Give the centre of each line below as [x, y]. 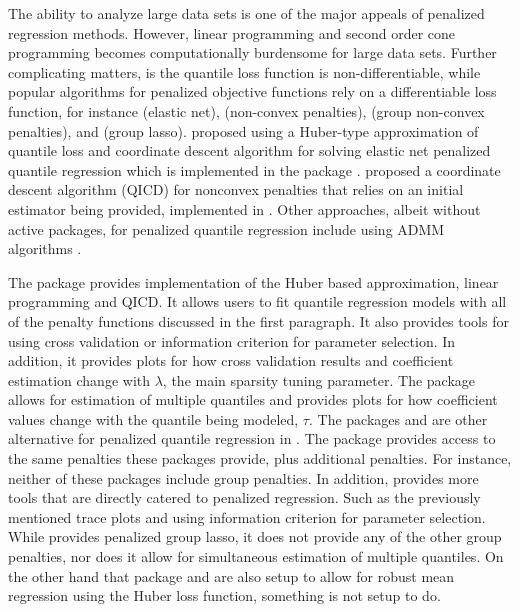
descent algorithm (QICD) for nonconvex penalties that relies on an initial [236, 189]
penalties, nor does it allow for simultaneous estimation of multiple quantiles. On [256, 556]
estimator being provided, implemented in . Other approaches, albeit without [244, 208]
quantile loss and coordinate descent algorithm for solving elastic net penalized [249, 150]
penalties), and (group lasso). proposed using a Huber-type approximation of [243, 130]
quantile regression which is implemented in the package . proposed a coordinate [254, 169]
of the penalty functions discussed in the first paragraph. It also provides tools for [258, 320]
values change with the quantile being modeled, [153, 418]
